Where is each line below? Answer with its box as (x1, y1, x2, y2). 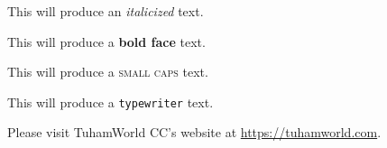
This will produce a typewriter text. (7, 92, 214, 111)
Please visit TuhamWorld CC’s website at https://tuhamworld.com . (7, 123, 382, 142)
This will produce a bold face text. (7, 32, 206, 51)
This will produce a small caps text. (7, 62, 208, 81)
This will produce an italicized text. (7, 2, 204, 20)
